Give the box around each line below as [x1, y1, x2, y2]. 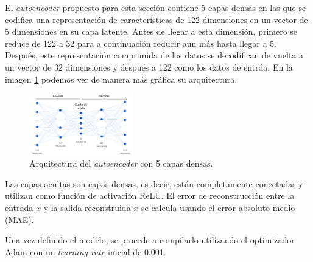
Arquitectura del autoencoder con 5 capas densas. [29, 157, 213, 170]
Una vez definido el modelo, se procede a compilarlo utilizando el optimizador [5, 233, 295, 246]
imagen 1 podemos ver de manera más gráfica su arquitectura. [5, 72, 237, 85]
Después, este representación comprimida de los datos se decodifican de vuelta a [5, 49, 304, 61]
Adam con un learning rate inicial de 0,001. [5, 245, 166, 258]
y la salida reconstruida [43, 201, 131, 214]
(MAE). [5, 213, 34, 226]
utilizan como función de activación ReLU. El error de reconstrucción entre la [5, 189, 295, 202]
